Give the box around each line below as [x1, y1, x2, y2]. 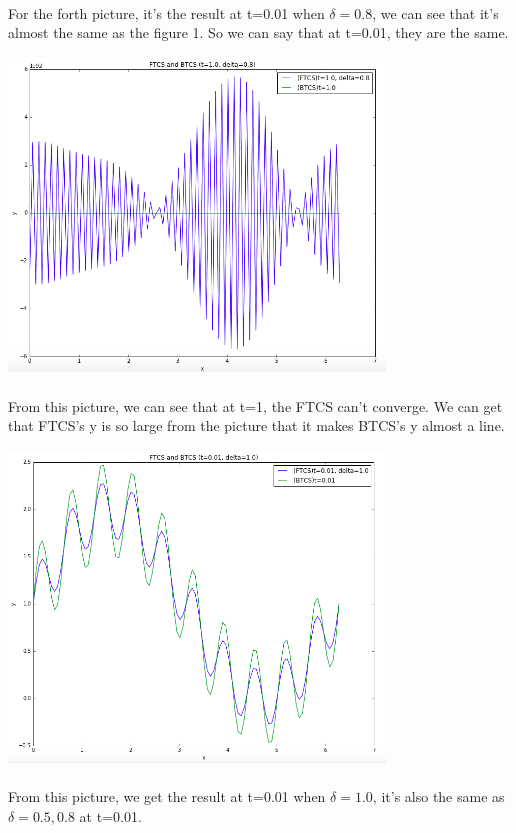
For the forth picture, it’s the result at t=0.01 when [8, 2, 325, 23]
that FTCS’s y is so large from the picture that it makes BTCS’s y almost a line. [8, 415, 505, 436]
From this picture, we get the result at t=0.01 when [8, 786, 326, 807]
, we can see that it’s [372, 2, 499, 23]
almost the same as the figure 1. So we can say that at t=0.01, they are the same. [8, 22, 509, 43]
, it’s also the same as [372, 786, 505, 807]
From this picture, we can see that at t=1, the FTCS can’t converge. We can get [8, 395, 503, 416]
